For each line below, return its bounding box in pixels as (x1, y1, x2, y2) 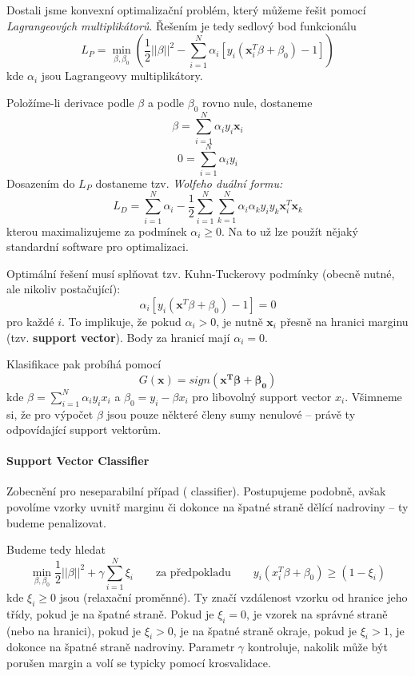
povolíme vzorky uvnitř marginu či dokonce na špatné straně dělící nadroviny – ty (6, 499, 409, 515)
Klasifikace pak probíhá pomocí (6, 356, 162, 372)
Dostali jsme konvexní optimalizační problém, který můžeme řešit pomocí (6, 2, 366, 18)
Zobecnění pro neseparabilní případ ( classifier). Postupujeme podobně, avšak (6, 483, 386, 499)
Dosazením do (6, 174, 75, 191)
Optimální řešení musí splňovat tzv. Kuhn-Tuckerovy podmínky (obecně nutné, (6, 264, 395, 281)
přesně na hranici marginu (280, 312, 409, 329)
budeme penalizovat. (6, 514, 106, 531)
